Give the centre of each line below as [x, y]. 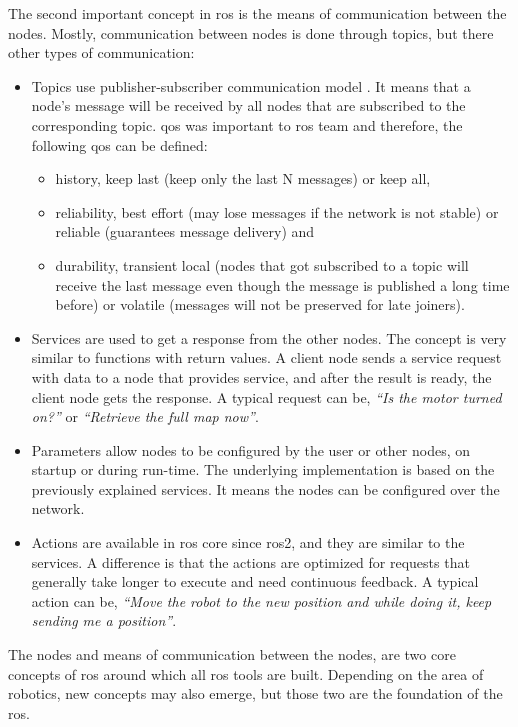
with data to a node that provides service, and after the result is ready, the [261, 376]
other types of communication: [101, 52]
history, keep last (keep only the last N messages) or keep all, [243, 178]
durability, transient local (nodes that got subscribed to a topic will [262, 264]
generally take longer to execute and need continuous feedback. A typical [255, 581]
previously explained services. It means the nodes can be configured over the [265, 488]
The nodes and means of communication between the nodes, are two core [232, 654]
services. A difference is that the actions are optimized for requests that [250, 561]
